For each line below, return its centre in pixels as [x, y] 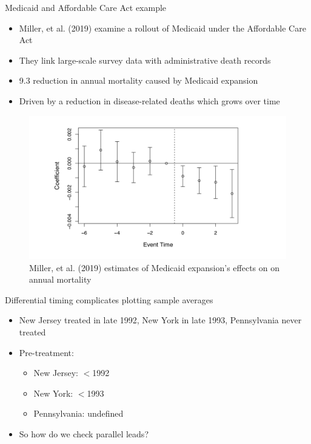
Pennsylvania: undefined [79, 413]
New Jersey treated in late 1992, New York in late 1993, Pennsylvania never [160, 320]
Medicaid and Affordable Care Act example [86, 7]
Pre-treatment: [46, 352]
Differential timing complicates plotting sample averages [109, 299]
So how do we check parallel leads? [84, 433]
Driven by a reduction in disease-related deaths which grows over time [149, 100]
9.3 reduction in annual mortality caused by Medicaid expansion [139, 80]
